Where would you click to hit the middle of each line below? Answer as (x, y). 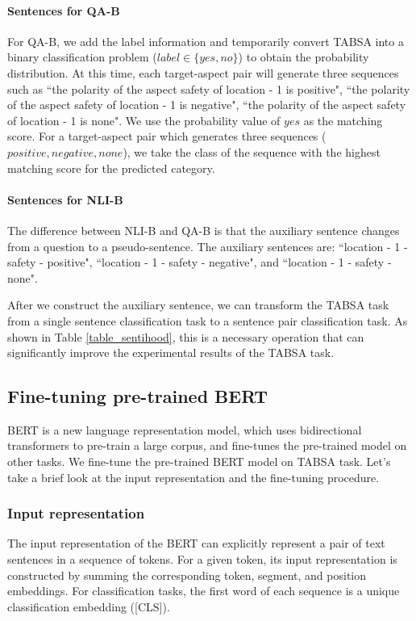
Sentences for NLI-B (65, 199)
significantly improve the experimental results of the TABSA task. (171, 352)
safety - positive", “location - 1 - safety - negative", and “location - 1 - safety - (200, 262)
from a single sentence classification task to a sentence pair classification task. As (208, 320)
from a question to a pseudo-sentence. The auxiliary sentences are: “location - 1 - (208, 246)
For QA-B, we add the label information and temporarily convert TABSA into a (206, 41)
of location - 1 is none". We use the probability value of (144, 120)
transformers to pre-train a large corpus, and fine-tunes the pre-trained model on (207, 445)
